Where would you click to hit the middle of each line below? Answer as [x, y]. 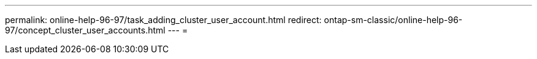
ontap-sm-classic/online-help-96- [393, 20]
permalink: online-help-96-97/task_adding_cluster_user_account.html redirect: [163, 20]
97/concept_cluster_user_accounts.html [85, 30]
